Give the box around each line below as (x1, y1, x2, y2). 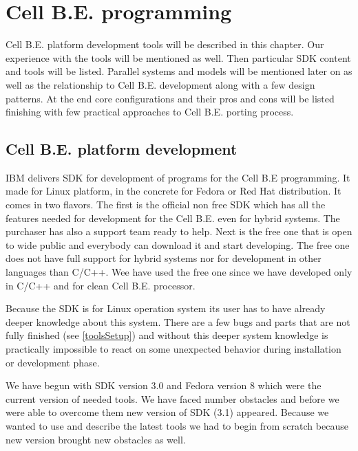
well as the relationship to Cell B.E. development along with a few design (6, 77, 315, 91)
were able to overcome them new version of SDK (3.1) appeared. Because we (6, 405, 329, 419)
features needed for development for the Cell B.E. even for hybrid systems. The (6, 210, 340, 225)
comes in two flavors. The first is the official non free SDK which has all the (6, 197, 326, 212)
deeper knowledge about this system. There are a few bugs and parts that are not (6, 314, 350, 329)
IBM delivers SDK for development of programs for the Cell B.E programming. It (6, 170, 350, 184)
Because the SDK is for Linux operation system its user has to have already (6, 301, 326, 316)
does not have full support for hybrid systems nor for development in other (6, 251, 322, 265)
